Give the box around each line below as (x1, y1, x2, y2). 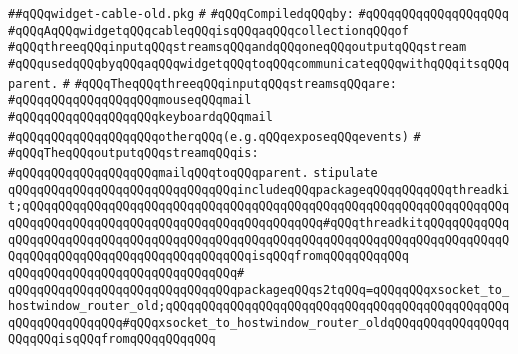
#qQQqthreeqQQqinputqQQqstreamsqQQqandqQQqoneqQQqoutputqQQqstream (8, 40, 467, 55)
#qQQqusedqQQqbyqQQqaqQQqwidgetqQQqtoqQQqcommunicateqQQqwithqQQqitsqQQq (8, 56, 510, 71)
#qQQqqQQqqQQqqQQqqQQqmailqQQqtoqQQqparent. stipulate (8, 165, 378, 180)
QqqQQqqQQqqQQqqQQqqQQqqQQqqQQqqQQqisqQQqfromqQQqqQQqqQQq (8, 249, 409, 264)
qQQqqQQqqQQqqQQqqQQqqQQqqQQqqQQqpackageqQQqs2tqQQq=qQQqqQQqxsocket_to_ (8, 282, 510, 297)
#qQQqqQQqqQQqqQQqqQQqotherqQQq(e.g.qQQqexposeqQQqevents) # (8, 129, 421, 144)
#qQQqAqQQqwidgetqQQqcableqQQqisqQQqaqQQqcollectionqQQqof (8, 23, 409, 38)
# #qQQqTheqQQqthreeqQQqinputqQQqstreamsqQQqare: (62, 76, 397, 91)
